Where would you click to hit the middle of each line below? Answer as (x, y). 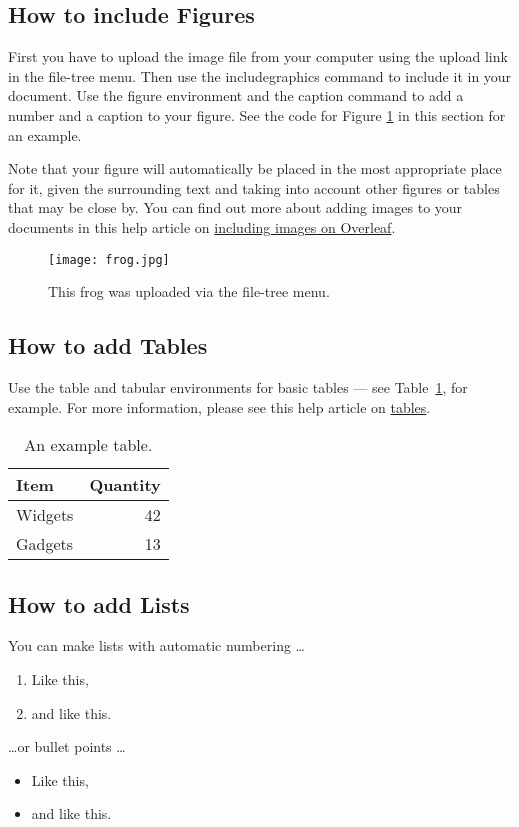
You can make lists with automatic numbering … (156, 645)
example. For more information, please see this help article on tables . (219, 406)
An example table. (88, 445)
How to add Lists (99, 603)
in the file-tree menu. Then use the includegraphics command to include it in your (260, 75)
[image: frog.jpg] (109, 259)
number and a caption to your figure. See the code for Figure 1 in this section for (257, 114)
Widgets (45, 515)
